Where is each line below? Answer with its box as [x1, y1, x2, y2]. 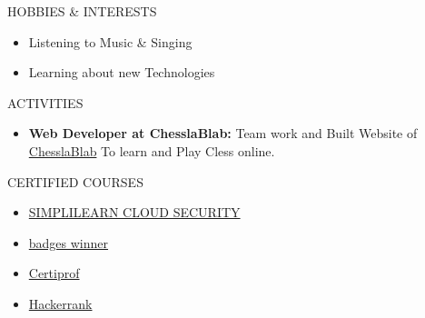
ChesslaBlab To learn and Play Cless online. [28, 141, 275, 160]
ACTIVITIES [7, 93, 84, 112]
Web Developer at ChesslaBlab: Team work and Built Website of [28, 124, 418, 143]
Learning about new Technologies [28, 63, 215, 82]
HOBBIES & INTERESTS [7, 2, 157, 20]
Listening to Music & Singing [28, 32, 193, 51]
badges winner [28, 233, 109, 252]
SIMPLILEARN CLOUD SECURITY [28, 203, 241, 222]
